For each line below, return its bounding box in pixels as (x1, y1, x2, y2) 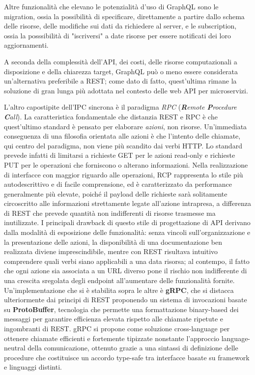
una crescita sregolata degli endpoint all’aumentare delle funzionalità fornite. (4, 275, 235, 286)
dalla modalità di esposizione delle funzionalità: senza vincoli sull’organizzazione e (4, 227, 251, 237)
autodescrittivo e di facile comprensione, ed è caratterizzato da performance (4, 179, 232, 189)
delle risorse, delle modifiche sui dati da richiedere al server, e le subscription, (4, 21, 237, 31)
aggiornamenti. (4, 40, 49, 50)
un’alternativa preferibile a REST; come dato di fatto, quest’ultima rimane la (4, 76, 237, 86)
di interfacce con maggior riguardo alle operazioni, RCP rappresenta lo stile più (4, 169, 243, 179)
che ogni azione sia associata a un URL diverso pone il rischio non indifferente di (4, 265, 247, 276)
